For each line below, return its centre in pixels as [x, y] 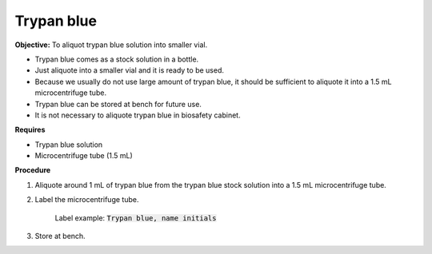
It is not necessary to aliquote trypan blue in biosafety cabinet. [138, 115]
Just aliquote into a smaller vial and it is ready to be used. [129, 70]
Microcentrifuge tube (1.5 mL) [84, 156]
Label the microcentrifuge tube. [87, 200]
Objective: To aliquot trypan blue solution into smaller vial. [111, 45]
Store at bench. [60, 236]
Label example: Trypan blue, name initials [136, 218]
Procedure [33, 170]
